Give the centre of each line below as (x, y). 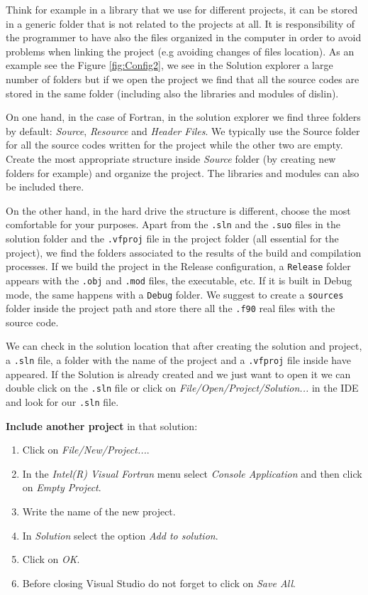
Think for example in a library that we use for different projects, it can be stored (182, 9)
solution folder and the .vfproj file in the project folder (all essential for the (172, 238)
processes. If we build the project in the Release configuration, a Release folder (178, 266)
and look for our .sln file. (62, 401)
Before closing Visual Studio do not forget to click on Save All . (159, 583)
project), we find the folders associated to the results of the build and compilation (184, 252)
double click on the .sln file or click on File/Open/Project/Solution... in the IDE (182, 388)
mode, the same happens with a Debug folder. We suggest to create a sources (175, 294)
